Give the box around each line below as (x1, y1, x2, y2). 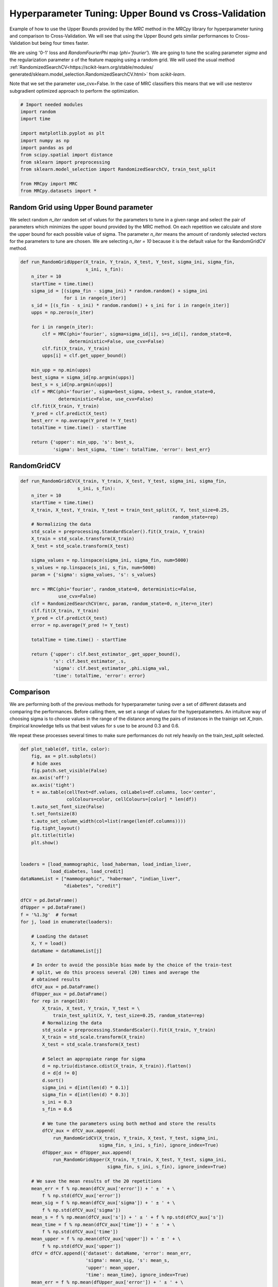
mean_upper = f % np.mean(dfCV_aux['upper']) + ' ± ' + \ (31, 1236, 181, 1242)
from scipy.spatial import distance (20, 152, 113, 158)
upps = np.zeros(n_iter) (31, 309, 94, 316)
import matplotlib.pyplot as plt (20, 130, 105, 136)
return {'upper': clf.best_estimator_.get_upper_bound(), (31, 651, 181, 657)
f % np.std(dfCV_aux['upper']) (42, 1243, 121, 1249)
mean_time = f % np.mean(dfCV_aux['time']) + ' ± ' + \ (31, 1222, 176, 1227)
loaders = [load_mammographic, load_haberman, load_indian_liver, (20, 861, 192, 867)
